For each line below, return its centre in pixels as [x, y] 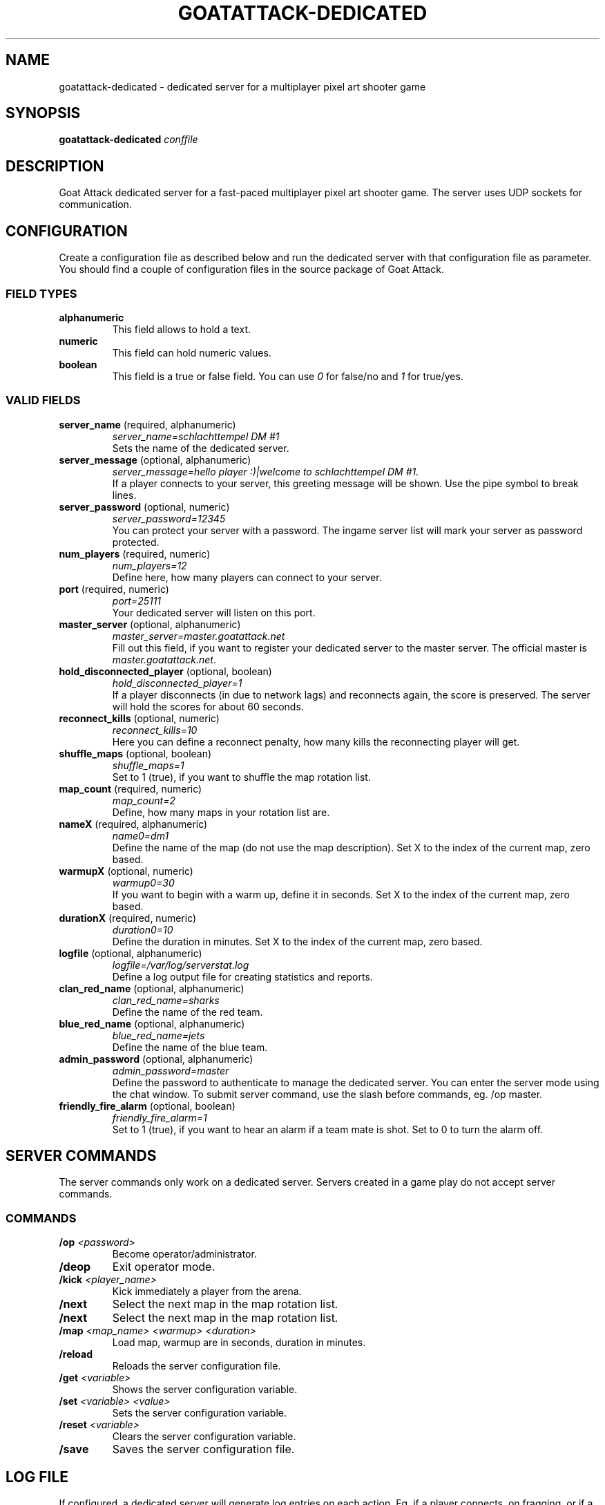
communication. [95, 205]
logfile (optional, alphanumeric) [131, 953]
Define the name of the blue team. [190, 1047]
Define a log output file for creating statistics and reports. [242, 976]
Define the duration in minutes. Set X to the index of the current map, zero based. [297, 941]
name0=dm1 [141, 835]
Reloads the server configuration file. [196, 1366]
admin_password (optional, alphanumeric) [156, 1059]
